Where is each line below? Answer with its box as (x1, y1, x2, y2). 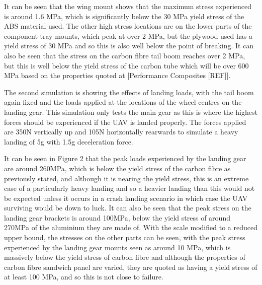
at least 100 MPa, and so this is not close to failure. (4, 271, 163, 282)
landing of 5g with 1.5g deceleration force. (4, 136, 133, 147)
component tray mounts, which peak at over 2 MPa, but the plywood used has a (4, 30, 253, 41)
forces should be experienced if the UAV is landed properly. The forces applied (4, 116, 246, 127)
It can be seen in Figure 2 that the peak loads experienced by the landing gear (4, 153, 246, 164)
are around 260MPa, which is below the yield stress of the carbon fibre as (4, 163, 231, 173)
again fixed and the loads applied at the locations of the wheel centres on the (4, 97, 242, 107)
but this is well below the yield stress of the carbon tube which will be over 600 (4, 60, 249, 70)
